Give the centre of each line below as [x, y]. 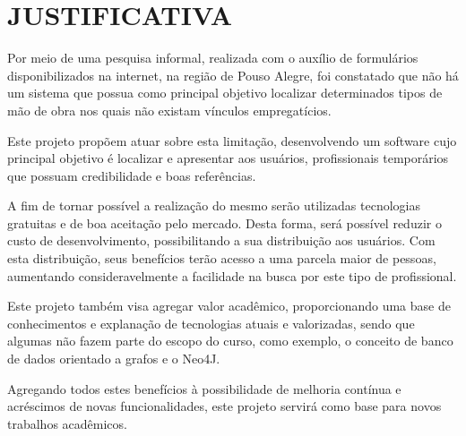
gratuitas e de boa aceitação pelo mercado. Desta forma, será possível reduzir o [224, 222]
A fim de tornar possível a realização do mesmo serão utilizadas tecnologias [214, 205]
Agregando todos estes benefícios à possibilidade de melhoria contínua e [204, 388]
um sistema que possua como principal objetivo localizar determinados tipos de [225, 93]
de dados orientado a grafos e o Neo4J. [114, 359]
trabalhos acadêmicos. [67, 423]
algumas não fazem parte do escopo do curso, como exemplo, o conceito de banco [230, 341]
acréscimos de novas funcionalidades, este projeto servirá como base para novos [224, 406]
